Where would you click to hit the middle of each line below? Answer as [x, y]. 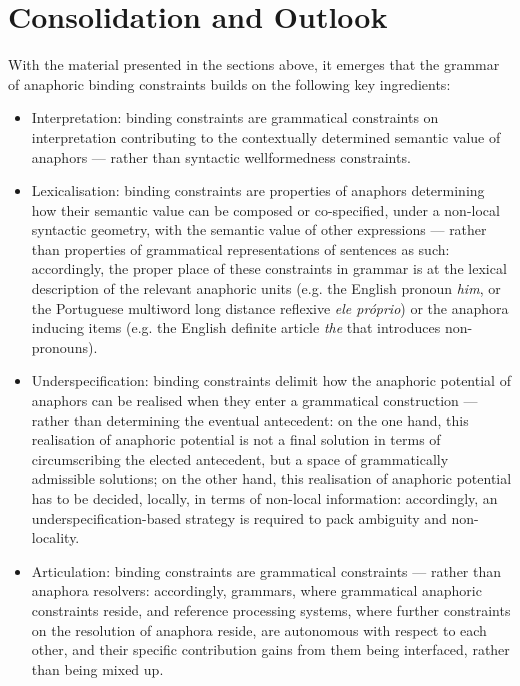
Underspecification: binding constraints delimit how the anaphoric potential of [271, 380]
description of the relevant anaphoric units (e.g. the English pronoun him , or [266, 288]
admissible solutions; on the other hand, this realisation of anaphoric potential [271, 478]
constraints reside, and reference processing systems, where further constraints [271, 609]
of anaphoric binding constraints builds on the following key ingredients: [229, 83]
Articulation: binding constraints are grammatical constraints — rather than [266, 570]
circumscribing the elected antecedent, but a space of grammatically [240, 458]
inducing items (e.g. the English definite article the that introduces [236, 327]
